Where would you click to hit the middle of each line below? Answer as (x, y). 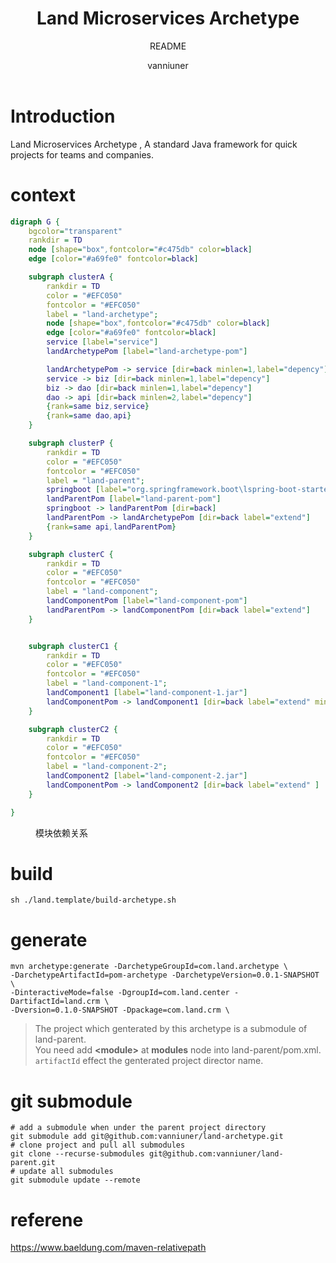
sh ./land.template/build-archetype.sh (93, 900)
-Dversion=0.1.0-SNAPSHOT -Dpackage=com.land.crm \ (120, 1010)
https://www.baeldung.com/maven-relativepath (108, 1248)
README (168, 46)
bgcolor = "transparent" (75, 231)
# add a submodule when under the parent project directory (138, 1128)
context (43, 194)
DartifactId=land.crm (55, 1002)
